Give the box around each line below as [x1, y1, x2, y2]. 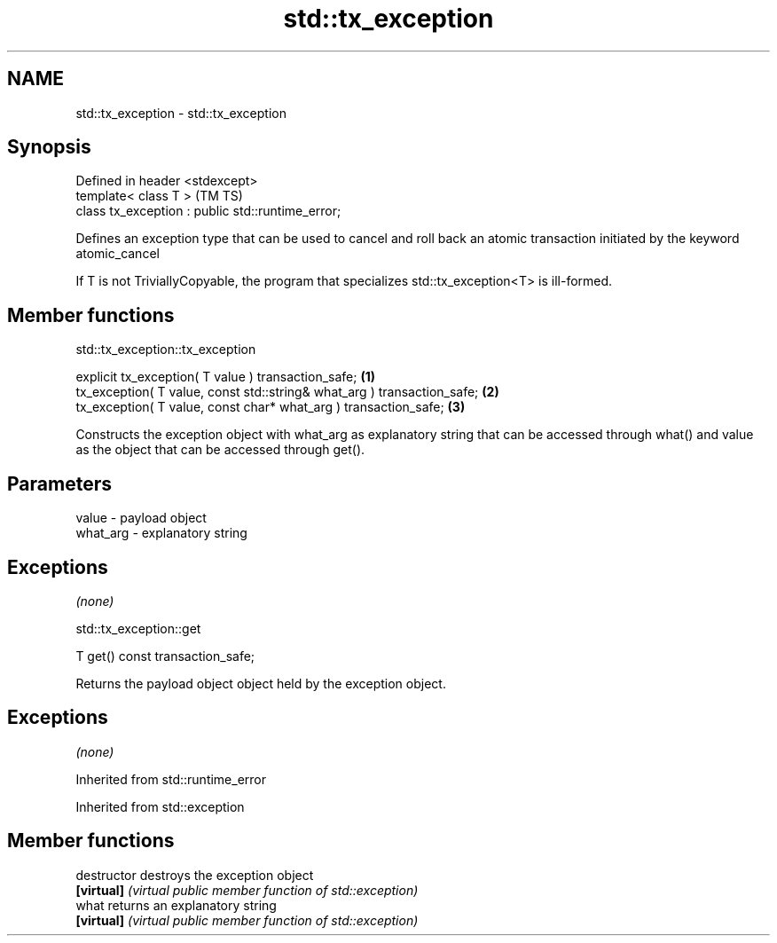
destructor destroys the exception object [75, 867, 314, 883]
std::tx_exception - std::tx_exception [75, 105, 286, 121]
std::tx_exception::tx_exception [75, 342, 256, 358]
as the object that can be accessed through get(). [75, 442, 365, 458]
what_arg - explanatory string [75, 525, 247, 541]
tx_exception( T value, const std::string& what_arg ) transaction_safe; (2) [75, 384, 499, 400]
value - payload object [75, 510, 207, 526]
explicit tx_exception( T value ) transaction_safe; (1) [75, 369, 375, 385]
